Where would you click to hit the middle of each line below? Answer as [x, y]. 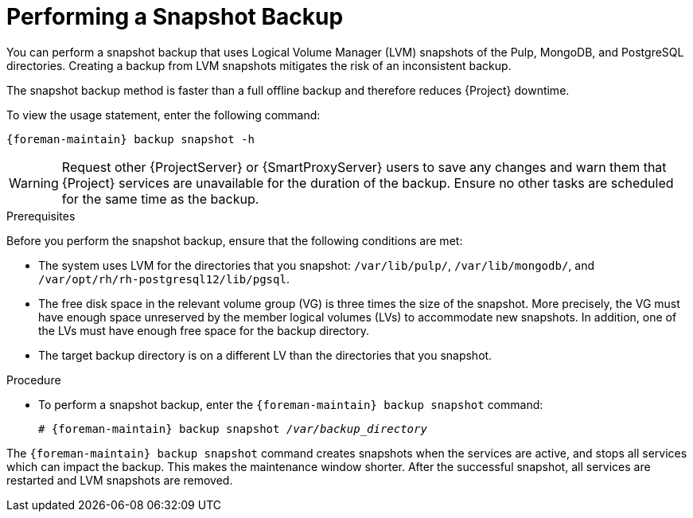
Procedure [34, 380]
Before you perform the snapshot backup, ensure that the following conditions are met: [235, 240]
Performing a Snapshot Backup [175, 17]
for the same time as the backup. [160, 199]
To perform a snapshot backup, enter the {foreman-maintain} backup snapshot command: [291, 404]
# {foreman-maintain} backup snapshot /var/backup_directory [233, 428]
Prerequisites [41, 216]
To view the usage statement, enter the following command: [164, 115]
